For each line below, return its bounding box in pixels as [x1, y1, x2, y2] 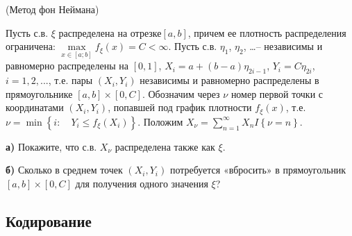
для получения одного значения [75, 176, 208, 191]
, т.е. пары [48, 73, 93, 87]
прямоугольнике [6, 86, 73, 101]
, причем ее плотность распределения [187, 25, 346, 40]
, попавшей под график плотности [108, 100, 252, 115]
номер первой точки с [231, 86, 323, 101]
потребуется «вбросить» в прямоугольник [169, 162, 346, 177]
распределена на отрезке [58, 25, 162, 40]
